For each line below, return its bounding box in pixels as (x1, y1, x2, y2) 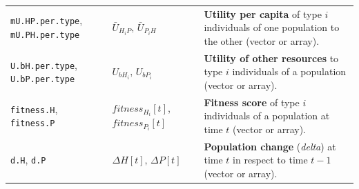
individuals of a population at (204, 108, 330, 123)
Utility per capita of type (204, 6, 322, 21)
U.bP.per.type (10, 74, 75, 85)
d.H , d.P (10, 152, 46, 167)
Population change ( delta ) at (204, 139, 336, 153)
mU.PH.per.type (10, 30, 80, 41)
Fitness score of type (204, 94, 300, 109)
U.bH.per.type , (10, 57, 77, 72)
